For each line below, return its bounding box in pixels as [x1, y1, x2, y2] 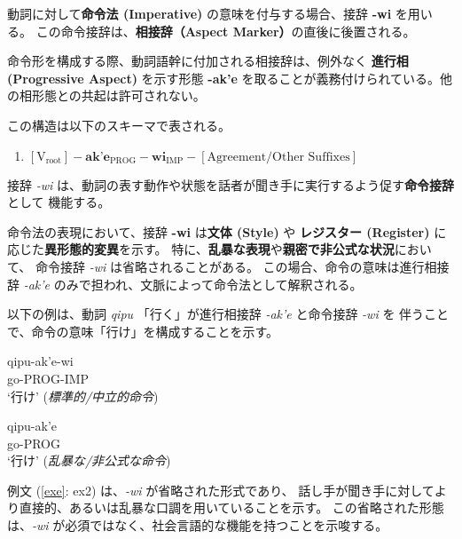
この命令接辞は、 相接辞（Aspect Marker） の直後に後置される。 [35, 21, 416, 40]
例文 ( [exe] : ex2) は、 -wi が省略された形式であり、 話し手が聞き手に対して [7, 480, 435, 499]
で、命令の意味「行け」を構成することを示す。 [7, 321, 279, 340]
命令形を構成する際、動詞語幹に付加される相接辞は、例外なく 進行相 [7, 52, 409, 70]
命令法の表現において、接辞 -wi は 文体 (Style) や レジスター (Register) [7, 222, 430, 241]
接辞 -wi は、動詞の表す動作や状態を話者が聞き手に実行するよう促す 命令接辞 [7, 175, 454, 194]
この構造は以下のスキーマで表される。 [7, 115, 231, 134]
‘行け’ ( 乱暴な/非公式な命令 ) [7, 451, 171, 470]
